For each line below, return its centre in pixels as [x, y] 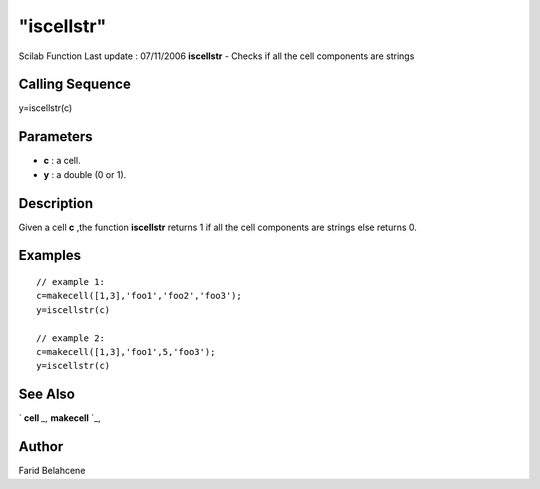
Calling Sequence [75, 84]
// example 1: [70, 282]
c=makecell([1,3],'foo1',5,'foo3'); [126, 352]
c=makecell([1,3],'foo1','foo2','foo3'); [139, 296]
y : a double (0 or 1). [85, 174]
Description [56, 203]
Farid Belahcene [52, 471]
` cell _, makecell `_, [60, 418]
